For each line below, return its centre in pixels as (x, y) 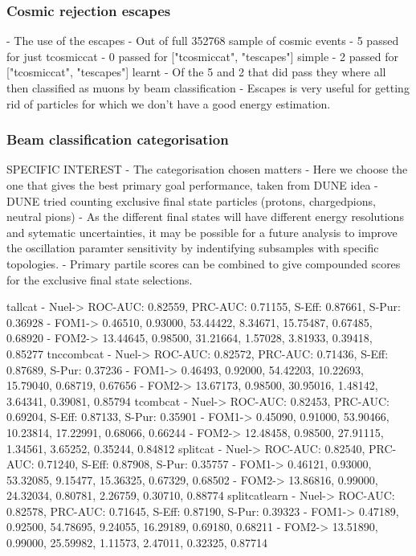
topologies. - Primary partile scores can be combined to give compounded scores (204, 263)
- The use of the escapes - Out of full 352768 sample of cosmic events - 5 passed (203, 41)
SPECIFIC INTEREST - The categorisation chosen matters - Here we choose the (207, 169)
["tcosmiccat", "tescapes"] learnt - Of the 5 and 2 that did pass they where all (196, 72)
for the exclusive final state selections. (100, 279)
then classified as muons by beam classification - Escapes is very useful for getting (208, 88)
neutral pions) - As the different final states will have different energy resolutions (205, 217)
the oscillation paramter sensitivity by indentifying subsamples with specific (193, 248)
